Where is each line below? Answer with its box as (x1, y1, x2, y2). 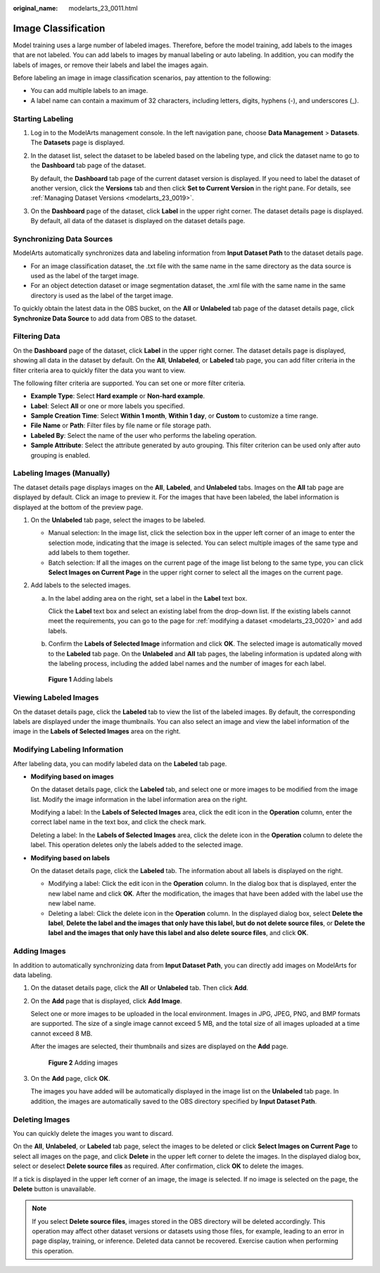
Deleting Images (13, 1115, 70, 1124)
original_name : (13, 4, 58, 12)
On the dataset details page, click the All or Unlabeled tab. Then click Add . (30, 984, 249, 992)
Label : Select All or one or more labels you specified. (30, 401, 185, 410)
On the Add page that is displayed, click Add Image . (30, 996, 182, 1005)
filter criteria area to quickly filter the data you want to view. (13, 366, 186, 375)
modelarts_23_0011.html (68, 4, 138, 12)
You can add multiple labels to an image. (30, 87, 148, 95)
